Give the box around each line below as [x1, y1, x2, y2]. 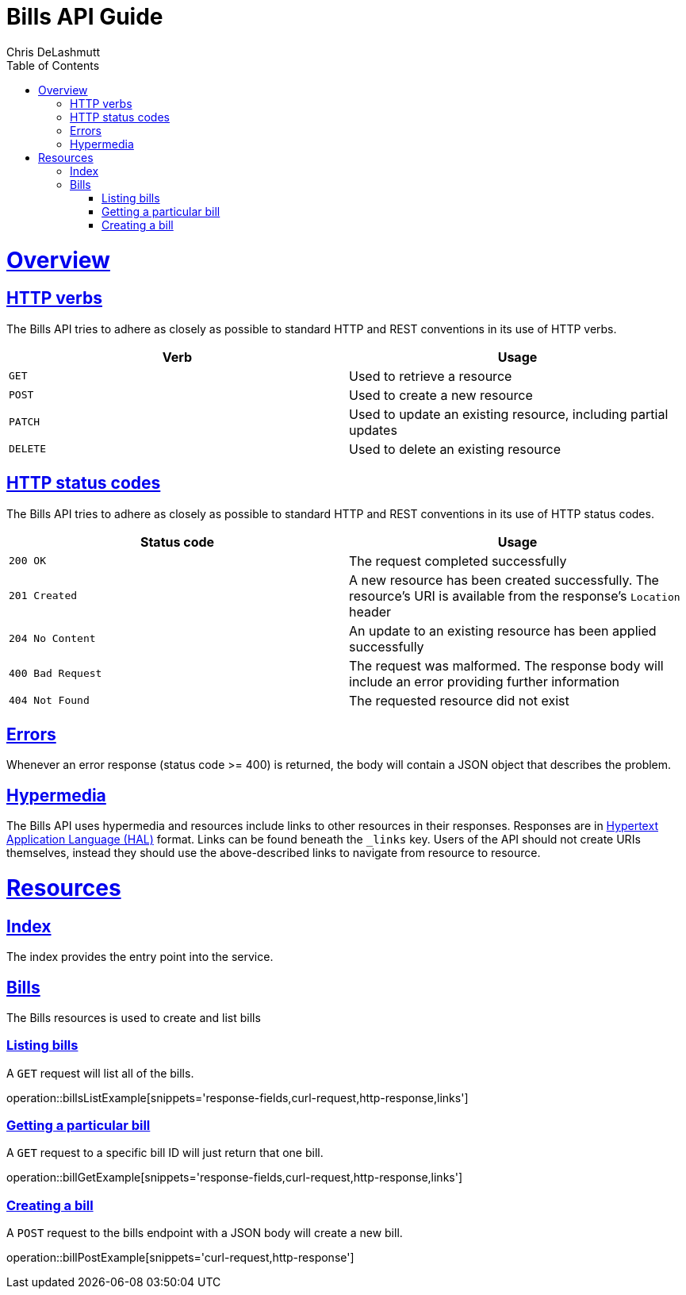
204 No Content [9, 632, 96, 645]
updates [349, 421, 397, 438]
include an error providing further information [349, 673, 619, 690]
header [349, 603, 392, 620]
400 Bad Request [9, 667, 102, 680]
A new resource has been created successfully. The [349, 571, 659, 588]
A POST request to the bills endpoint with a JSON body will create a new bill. [6, 1226, 403, 1240]
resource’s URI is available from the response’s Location [349, 587, 680, 604]
